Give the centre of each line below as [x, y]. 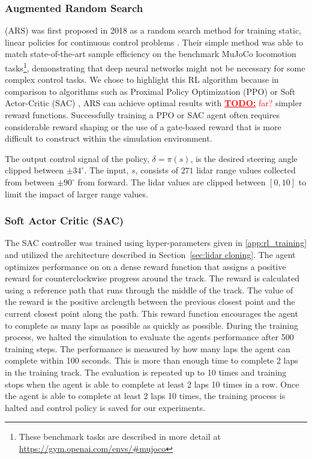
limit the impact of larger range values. [76, 193]
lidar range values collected [246, 170]
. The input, [106, 170]
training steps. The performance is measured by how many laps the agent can [148, 348]
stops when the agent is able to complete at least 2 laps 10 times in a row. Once [152, 384]
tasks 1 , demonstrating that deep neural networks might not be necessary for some [155, 67]
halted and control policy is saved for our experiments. [105, 407]
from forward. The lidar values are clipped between [172, 182]
